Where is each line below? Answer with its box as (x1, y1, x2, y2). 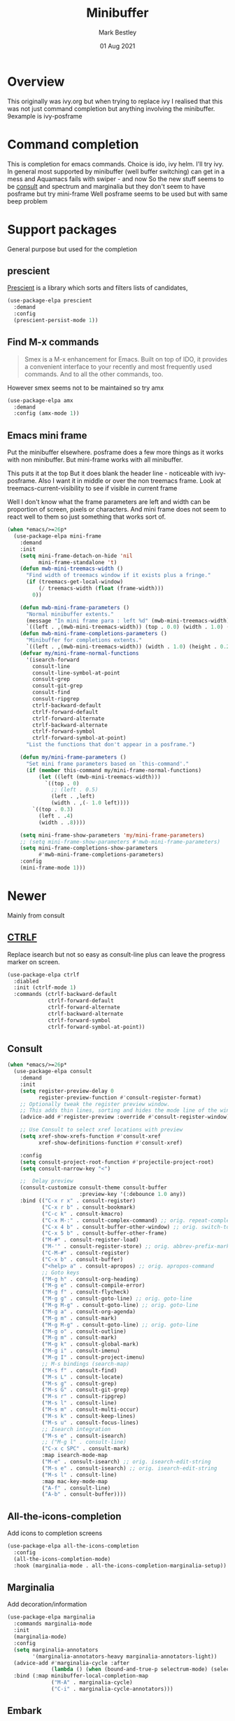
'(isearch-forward (25, 656, 80, 663)
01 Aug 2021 (99, 41, 136, 50)
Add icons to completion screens (7, 1529, 103, 1538)
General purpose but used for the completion (7, 244, 138, 253)
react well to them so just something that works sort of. (7, 512, 166, 521)
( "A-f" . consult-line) (41, 1484, 111, 1491)
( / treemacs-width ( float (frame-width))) (38, 585, 164, 592)
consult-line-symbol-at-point (32, 669, 120, 677)
